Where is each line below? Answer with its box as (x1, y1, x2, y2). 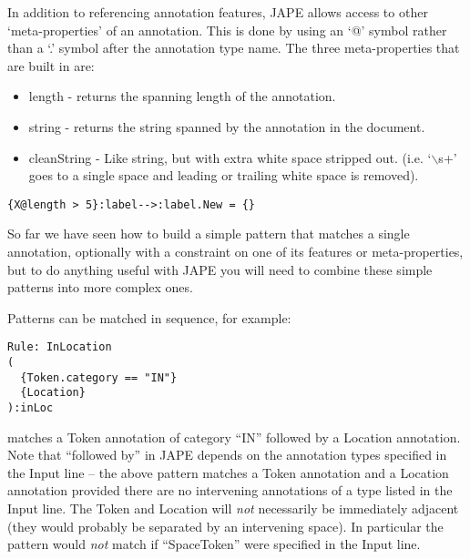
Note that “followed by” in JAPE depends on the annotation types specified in (7, 445, 447, 464)
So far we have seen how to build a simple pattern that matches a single (7, 224, 410, 243)
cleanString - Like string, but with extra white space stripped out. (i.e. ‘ (28, 147, 432, 167)
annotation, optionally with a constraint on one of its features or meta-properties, (7, 242, 464, 260)
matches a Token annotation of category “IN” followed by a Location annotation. (7, 427, 461, 446)
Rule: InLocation (7, 340, 112, 354)
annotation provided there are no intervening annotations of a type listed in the (7, 481, 453, 500)
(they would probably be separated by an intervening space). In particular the (7, 516, 444, 535)
